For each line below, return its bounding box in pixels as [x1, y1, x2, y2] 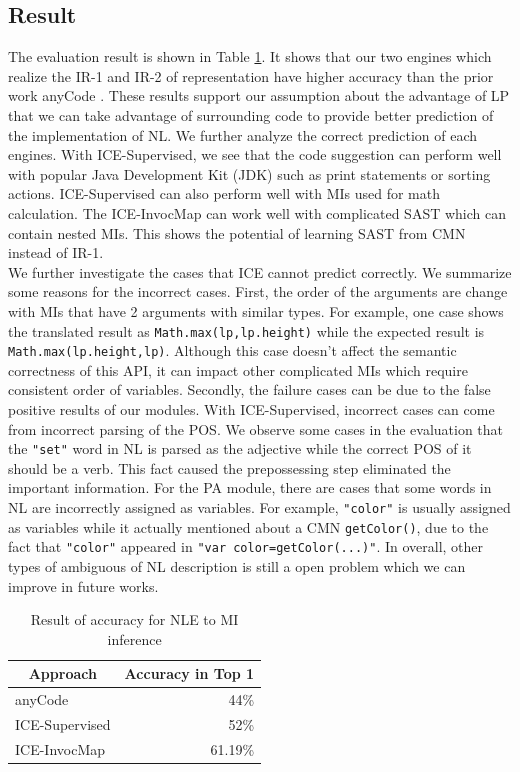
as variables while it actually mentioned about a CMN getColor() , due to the [8, 516, 489, 537]
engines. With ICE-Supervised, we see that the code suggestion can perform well [8, 144, 502, 165]
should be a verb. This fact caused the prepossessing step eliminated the [8, 457, 451, 478]
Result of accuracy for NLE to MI [30, 609, 239, 630]
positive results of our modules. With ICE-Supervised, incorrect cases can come [8, 399, 495, 420]
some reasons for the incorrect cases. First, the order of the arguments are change [8, 281, 508, 302]
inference [107, 628, 162, 649]
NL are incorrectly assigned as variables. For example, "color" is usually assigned [8, 497, 511, 518]
